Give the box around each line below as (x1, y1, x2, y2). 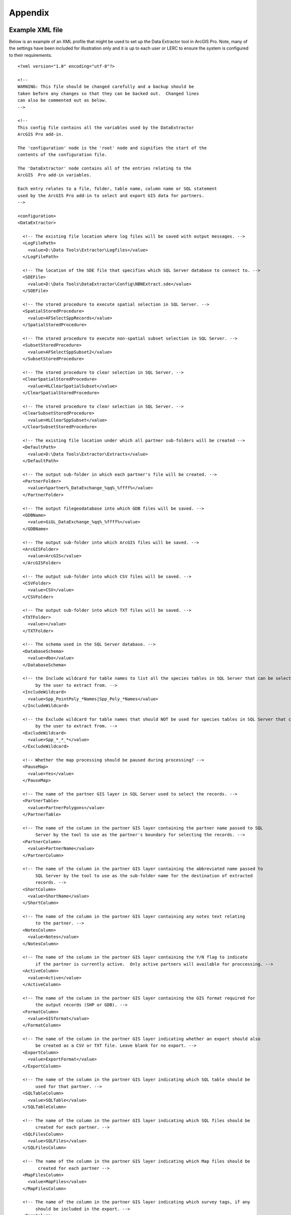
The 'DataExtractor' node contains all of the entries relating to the (17, 166, 192, 171)
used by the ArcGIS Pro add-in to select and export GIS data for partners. (17, 192, 205, 198)
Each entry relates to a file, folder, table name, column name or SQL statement (17, 186, 217, 191)
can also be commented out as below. (17, 98, 108, 103)
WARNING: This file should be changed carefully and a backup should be (17, 84, 194, 89)
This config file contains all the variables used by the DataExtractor (17, 124, 194, 130)
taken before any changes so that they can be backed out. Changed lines (17, 90, 199, 96)
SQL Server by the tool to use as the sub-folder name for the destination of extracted (35, 873, 253, 878)
